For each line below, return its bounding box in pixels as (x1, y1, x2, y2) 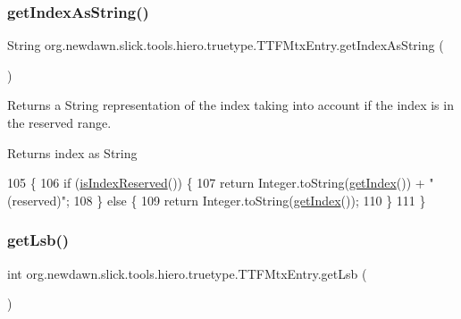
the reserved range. (7, 113, 112, 131)
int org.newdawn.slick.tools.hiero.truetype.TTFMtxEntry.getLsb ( (7, 264, 367, 282)
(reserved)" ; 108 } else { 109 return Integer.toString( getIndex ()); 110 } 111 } (7, 190, 426, 209)
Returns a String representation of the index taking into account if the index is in (7, 96, 454, 114)
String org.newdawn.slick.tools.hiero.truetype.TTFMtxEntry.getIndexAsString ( (7, 36, 444, 55)
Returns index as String (7, 143, 138, 162)
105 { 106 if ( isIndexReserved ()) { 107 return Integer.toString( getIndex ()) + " (7, 173, 434, 192)
